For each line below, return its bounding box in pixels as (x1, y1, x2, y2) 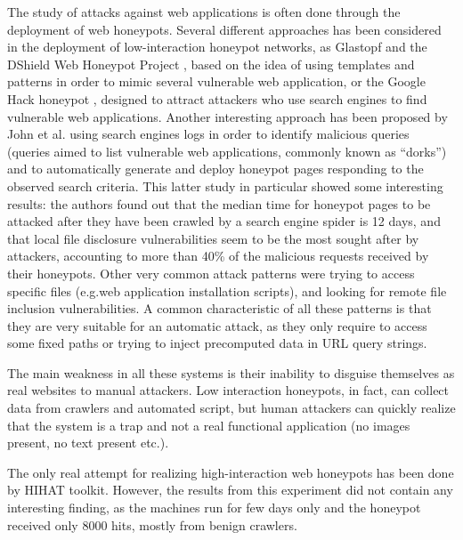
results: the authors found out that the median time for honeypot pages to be (7, 194, 431, 213)
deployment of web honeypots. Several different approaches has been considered (7, 20, 442, 38)
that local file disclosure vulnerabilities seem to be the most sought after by (7, 229, 419, 247)
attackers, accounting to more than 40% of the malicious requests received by (7, 246, 429, 265)
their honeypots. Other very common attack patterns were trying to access (7, 263, 415, 282)
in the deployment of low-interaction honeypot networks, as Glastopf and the (7, 37, 427, 56)
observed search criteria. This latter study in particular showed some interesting (7, 176, 443, 195)
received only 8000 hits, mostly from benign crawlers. (7, 515, 297, 534)
